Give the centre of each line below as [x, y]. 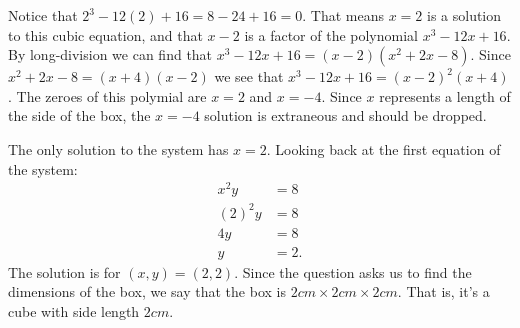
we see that [249, 76]
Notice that [43, 15]
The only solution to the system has [118, 148]
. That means [343, 15]
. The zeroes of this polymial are [107, 95]
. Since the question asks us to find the [353, 271]
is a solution [464, 15]
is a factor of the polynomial [331, 34]
